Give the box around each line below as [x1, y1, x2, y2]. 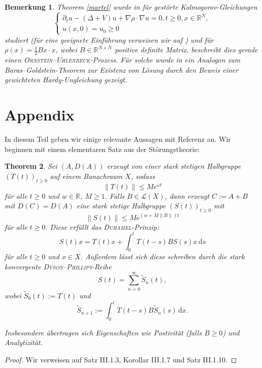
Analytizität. [5, 337, 43, 348]
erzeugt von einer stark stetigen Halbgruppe [107, 161, 241, 171]
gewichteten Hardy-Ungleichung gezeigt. [5, 74, 127, 85]
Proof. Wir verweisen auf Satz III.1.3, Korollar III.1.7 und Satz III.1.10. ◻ [5, 354, 237, 365]
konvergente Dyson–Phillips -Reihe [5, 261, 112, 272]
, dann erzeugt [165, 190, 210, 201]
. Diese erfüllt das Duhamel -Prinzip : [45, 221, 159, 232]
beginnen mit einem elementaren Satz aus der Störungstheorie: [5, 143, 200, 154]
